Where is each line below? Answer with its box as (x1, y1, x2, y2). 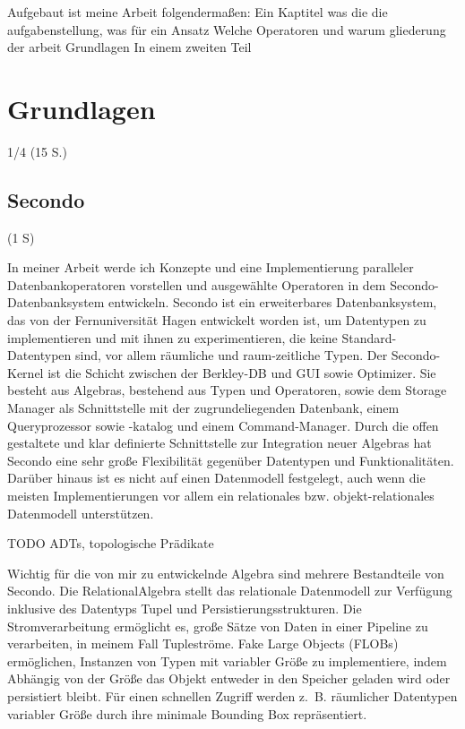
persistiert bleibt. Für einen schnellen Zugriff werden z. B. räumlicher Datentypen (7, 686, 458, 705)
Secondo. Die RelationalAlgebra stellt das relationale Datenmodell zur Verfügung (7, 581, 452, 600)
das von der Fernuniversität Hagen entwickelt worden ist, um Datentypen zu (7, 311, 426, 330)
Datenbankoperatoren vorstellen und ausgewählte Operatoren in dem (7, 275, 386, 294)
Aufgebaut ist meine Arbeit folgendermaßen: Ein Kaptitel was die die (7, 3, 388, 21)
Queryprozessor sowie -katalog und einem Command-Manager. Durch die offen (7, 416, 439, 434)
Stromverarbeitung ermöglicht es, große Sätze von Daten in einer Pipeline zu (7, 616, 428, 635)
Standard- (341, 328, 397, 347)
